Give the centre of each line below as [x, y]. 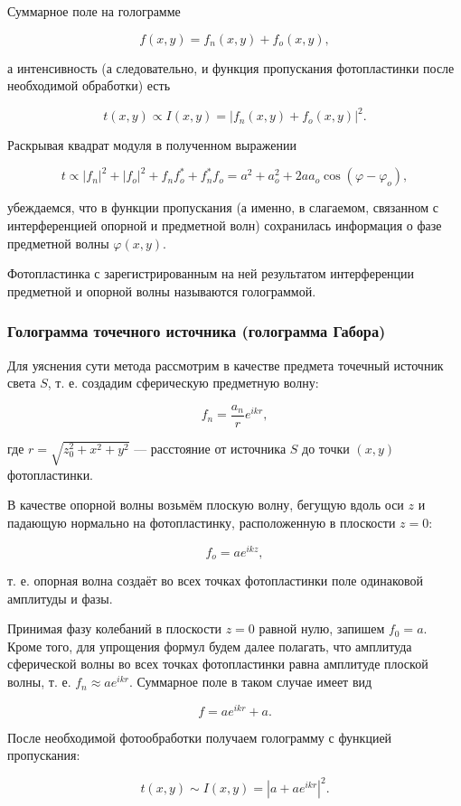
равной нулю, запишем [322, 628]
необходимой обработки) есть [89, 85]
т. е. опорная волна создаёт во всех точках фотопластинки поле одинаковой [216, 581]
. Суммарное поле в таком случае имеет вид [250, 682]
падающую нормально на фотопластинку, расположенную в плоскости [202, 522]
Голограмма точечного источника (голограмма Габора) [197, 331]
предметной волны [58, 243]
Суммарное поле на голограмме [94, 11]
